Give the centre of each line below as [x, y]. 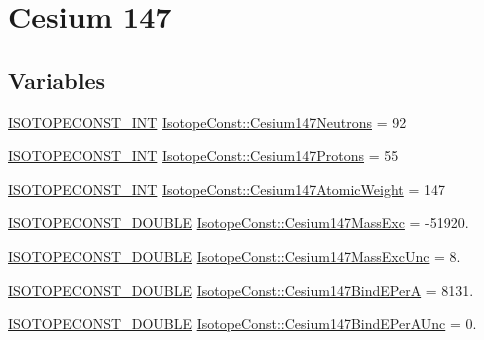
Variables [57, 79]
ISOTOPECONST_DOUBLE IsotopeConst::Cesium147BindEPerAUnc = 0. [242, 323]
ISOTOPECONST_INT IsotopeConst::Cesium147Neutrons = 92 [207, 121]
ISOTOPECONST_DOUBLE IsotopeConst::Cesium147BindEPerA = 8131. [241, 289]
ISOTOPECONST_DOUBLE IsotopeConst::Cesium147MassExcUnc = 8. [234, 255]
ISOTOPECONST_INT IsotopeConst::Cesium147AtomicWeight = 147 [226, 188]
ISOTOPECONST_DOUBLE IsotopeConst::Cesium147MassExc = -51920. [238, 222]
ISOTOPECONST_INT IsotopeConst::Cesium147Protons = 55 [203, 155]
